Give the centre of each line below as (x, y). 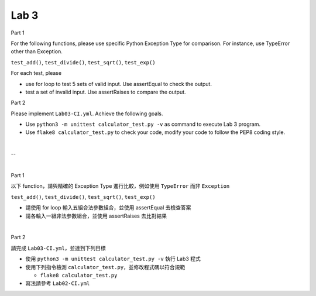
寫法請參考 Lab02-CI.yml (58, 283)
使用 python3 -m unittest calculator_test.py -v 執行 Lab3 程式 (113, 259)
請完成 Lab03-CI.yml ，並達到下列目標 (59, 248)
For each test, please (36, 73)
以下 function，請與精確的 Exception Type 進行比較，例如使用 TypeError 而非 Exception (120, 186)
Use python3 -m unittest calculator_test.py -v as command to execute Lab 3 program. (143, 124)
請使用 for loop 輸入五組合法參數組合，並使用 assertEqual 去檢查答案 (108, 208)
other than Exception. (37, 51)
